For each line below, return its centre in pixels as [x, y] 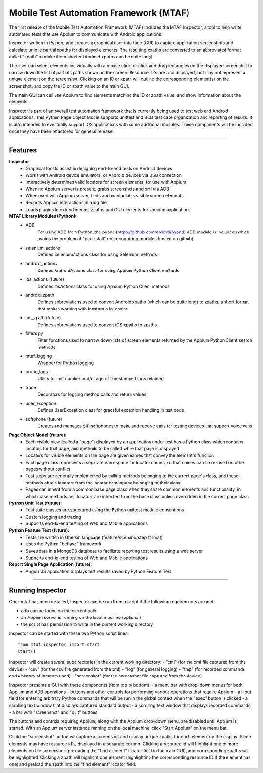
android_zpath [40, 295]
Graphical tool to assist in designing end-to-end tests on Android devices [99, 169]
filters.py [34, 333]
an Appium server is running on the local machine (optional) [81, 618]
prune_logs [37, 372]
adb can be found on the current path [59, 611]
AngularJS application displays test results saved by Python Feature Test [98, 571]
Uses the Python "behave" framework [64, 544]
